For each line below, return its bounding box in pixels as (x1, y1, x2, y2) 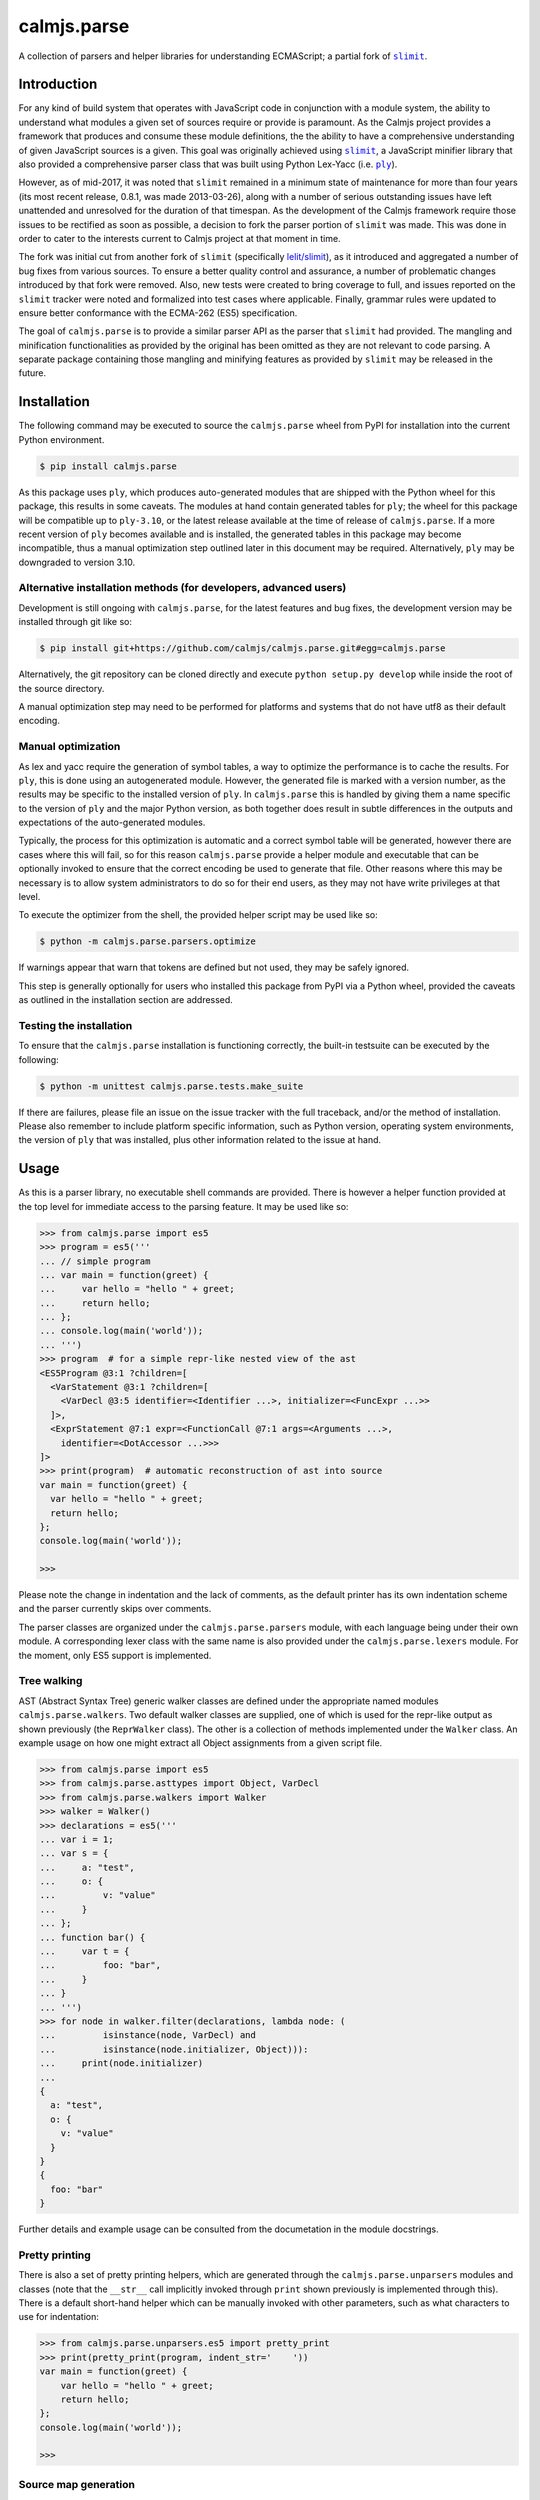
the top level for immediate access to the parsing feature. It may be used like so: (18, 1200, 349, 1212)
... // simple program (39, 1255, 151, 1267)
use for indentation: (18, 2311, 99, 2323)
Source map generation (18, 2477, 135, 2491)
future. (18, 367, 47, 379)
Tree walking (18, 1674, 83, 1688)
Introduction (18, 76, 98, 93)
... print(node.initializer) (39, 2058, 204, 2069)
